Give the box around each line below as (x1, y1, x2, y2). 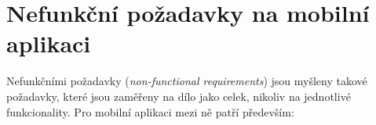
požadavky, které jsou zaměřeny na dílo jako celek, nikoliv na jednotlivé (6, 87, 351, 104)
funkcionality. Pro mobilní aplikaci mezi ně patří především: (6, 103, 294, 120)
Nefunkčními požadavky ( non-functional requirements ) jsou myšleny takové (6, 73, 367, 89)
